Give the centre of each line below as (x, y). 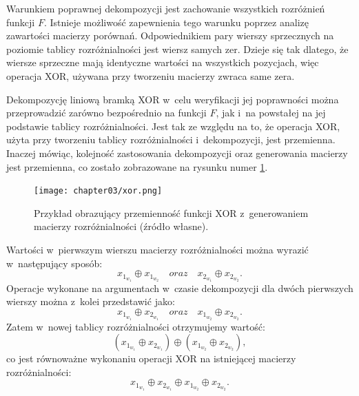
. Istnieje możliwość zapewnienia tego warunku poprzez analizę (176, 22)
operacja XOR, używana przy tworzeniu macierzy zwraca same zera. (151, 75)
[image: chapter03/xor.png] (98, 191)
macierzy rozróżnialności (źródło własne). (121, 226)
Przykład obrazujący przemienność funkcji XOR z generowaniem (171, 212)
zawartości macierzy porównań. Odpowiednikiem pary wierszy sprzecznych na (170, 35)
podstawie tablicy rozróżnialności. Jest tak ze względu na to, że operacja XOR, (173, 126)
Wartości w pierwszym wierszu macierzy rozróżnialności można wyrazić (157, 249)
